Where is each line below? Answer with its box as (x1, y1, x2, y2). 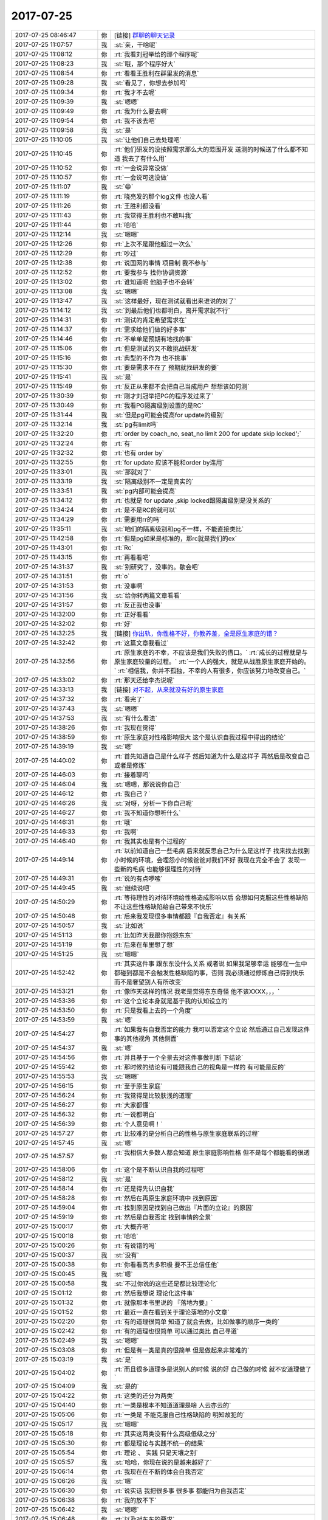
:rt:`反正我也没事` (114, 601, 163, 609)
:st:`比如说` (114, 921, 145, 930)
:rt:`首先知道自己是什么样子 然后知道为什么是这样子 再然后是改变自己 (114, 751, 310, 760)
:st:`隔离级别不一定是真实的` (114, 477, 194, 486)
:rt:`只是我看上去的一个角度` (114, 1006, 193, 1015)
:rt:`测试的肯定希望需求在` (114, 316, 187, 324)
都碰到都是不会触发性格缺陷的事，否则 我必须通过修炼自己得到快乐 (114, 969, 305, 977)
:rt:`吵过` (114, 249, 138, 258)
